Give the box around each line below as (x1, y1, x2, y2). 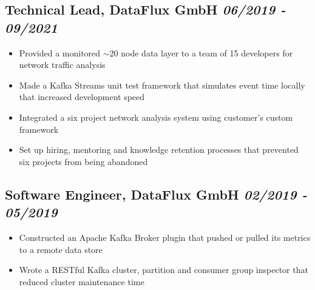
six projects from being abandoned (19, 155, 148, 167)
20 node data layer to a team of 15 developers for (109, 46, 293, 59)
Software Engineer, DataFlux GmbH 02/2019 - (5, 184, 308, 203)
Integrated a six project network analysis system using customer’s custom (19, 110, 293, 123)
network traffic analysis (19, 58, 106, 71)
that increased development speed (19, 90, 145, 103)
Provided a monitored (19, 46, 101, 59)
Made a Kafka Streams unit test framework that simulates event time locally (19, 78, 305, 91)
